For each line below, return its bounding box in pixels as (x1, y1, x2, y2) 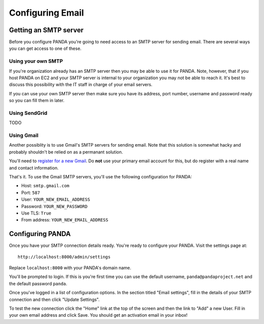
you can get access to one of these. (9, 45, 82, 51)
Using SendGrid (9, 109, 47, 116)
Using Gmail (9, 132, 39, 139)
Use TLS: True (21, 210, 51, 216)
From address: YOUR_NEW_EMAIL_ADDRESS (21, 217, 109, 223)
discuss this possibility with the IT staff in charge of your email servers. (9, 82, 153, 87)
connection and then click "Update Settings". (9, 296, 100, 302)
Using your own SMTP (9, 58, 63, 65)
